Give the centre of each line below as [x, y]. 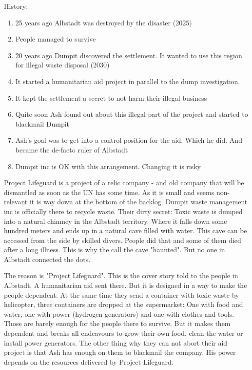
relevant [16, 202]
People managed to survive [56, 39]
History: [16, 6]
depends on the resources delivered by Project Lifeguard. [89, 361]
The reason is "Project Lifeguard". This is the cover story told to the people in [121, 275]
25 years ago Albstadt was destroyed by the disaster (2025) [104, 22]
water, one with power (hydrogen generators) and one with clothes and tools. [119, 314]
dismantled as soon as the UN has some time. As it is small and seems [109, 192]
